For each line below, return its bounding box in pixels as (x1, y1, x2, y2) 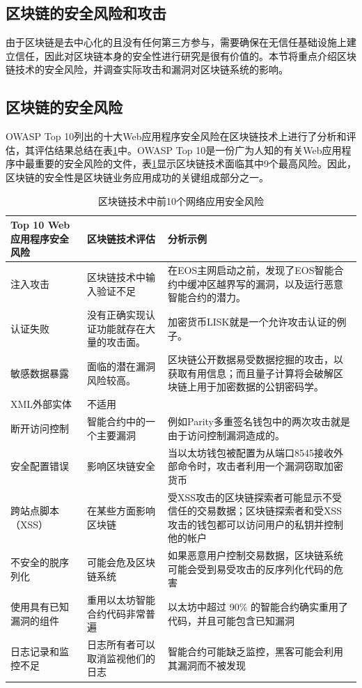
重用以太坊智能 (87, 593, 156, 607)
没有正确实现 (87, 307, 146, 322)
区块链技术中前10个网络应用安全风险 (98, 193, 264, 208)
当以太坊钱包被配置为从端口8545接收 (168, 445, 334, 459)
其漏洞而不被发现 (168, 657, 246, 672)
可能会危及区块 (87, 555, 156, 569)
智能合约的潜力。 (168, 290, 246, 305)
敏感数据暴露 (10, 365, 69, 380)
